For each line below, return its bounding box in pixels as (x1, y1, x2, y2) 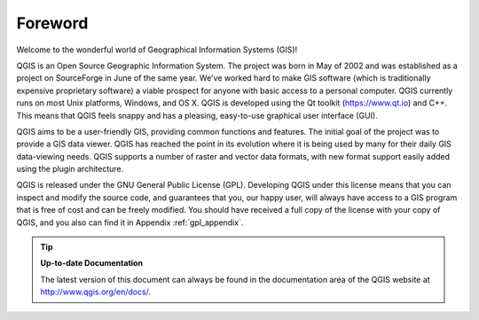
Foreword (16, 13, 89, 33)
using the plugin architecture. (16, 164, 124, 175)
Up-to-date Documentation (40, 258, 144, 269)
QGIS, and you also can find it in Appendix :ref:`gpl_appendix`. (16, 217, 244, 228)
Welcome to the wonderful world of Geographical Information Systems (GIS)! (16, 44, 298, 55)
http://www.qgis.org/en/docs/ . (40, 286, 151, 297)
